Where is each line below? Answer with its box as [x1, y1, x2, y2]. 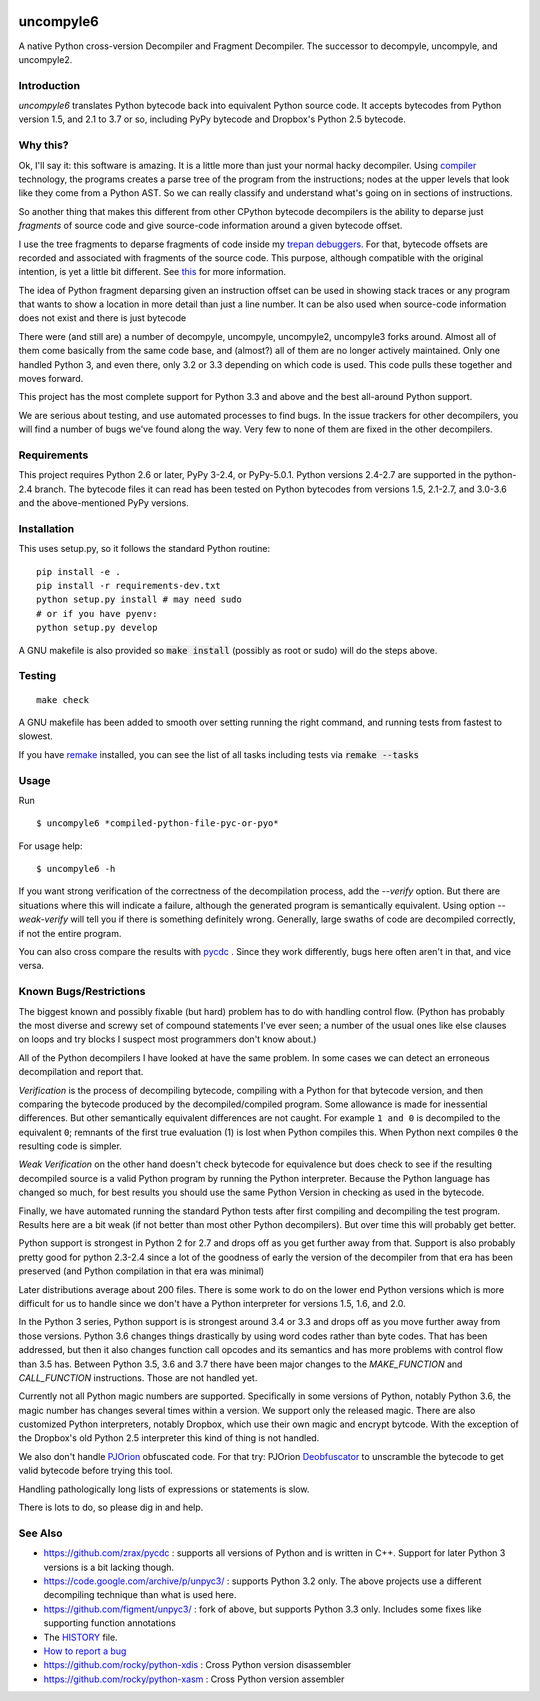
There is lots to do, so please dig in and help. [18, 1501, 204, 1514]
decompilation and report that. [18, 1066, 144, 1078]
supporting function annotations [43, 1617, 177, 1629]
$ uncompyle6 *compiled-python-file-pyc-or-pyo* [36, 818, 279, 829]
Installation [18, 521, 75, 535]
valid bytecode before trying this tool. [18, 1465, 174, 1477]
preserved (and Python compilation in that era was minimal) [18, 1265, 265, 1277]
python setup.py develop [36, 622, 158, 634]
